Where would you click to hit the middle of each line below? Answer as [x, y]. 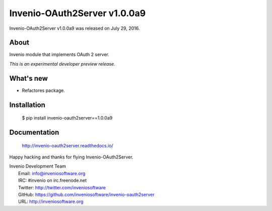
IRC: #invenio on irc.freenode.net [53, 180]
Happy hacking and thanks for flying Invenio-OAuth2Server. [71, 157]
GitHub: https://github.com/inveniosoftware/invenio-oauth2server [86, 194]
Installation [27, 105]
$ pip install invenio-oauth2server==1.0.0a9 [67, 118]
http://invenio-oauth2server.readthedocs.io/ [67, 145]
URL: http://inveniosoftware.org [51, 201]
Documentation [34, 132]
